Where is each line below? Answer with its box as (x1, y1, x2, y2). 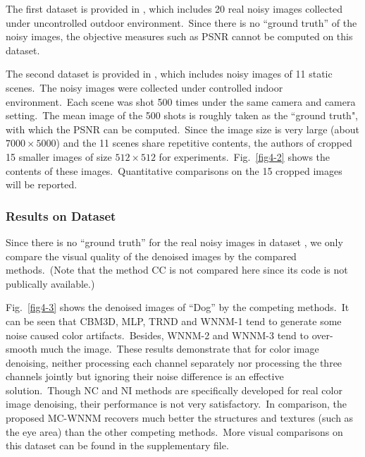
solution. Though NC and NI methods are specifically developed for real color (6, 382, 342, 397)
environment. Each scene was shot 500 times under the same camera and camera (6, 94, 356, 109)
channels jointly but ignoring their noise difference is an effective (6, 369, 284, 384)
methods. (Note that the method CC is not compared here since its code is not (6, 262, 348, 277)
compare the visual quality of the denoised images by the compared (6, 248, 297, 263)
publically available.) (6, 276, 95, 291)
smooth (6, 341, 37, 356)
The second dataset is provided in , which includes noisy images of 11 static (6, 66, 333, 81)
